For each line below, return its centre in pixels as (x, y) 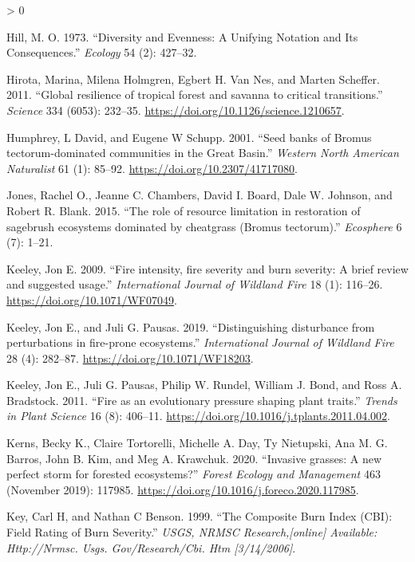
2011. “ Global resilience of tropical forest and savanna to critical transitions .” (195, 94)
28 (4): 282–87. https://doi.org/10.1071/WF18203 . (130, 358)
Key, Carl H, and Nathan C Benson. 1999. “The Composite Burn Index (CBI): (200, 516)
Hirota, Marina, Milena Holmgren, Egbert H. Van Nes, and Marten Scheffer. (193, 79)
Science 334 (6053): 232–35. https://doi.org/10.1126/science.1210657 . (176, 110)
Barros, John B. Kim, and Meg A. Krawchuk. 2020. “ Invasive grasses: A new (194, 458)
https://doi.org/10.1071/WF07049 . (92, 299)
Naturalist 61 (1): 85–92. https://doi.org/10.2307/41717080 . (152, 168)
